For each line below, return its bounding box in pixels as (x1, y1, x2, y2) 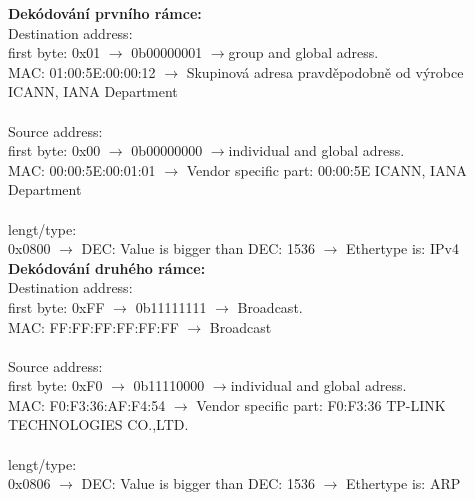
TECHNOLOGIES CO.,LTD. (8, 414, 189, 435)
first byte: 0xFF (8, 296, 105, 317)
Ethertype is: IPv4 (345, 238, 459, 259)
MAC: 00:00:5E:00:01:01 (8, 159, 156, 180)
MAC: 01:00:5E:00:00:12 (8, 61, 156, 82)
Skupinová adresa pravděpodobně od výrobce (186, 61, 464, 82)
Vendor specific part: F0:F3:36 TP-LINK (196, 394, 446, 415)
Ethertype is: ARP (345, 473, 461, 494)
